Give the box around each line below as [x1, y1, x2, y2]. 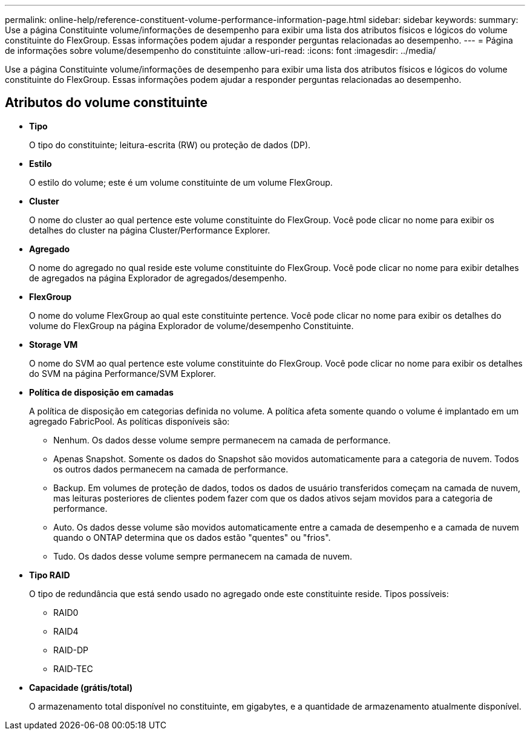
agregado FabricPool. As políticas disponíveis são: [29, 416, 230, 426]
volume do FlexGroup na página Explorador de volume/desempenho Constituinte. [29, 320, 354, 331]
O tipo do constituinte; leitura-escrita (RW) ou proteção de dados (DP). [29, 139, 311, 150]
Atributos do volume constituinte [5, 95, 208, 111]
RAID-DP [53, 644, 89, 655]
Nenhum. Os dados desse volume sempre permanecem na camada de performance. [53, 434, 391, 445]
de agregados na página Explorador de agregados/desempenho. [29, 272, 287, 283]
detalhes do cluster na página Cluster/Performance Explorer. [29, 224, 270, 235]
